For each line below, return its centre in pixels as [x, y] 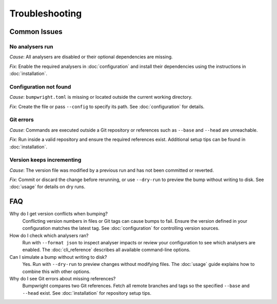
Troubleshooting [46, 13]
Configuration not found [40, 86]
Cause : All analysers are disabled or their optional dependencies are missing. [91, 57]
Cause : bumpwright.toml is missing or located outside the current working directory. [101, 97]
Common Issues [36, 32]
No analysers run [31, 46]
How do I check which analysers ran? [49, 235]
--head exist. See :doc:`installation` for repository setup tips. [87, 293]
